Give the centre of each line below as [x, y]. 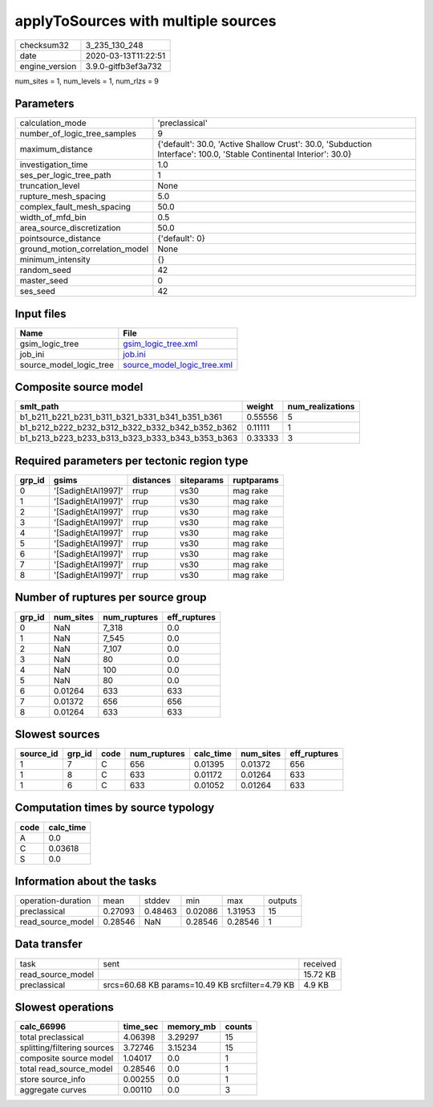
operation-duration [55, 901]
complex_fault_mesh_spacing [75, 207]
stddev [157, 901]
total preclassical [52, 1037]
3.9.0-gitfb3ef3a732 [123, 66]
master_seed [44, 281]
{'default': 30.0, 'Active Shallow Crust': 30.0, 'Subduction [265, 144]
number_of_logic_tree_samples [78, 134]
